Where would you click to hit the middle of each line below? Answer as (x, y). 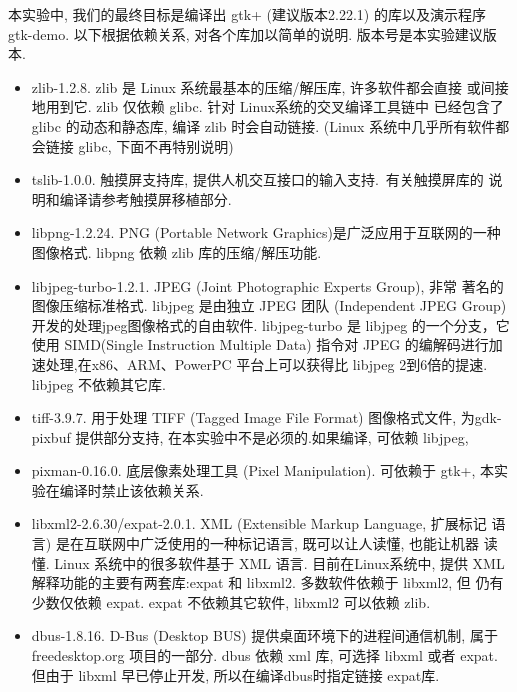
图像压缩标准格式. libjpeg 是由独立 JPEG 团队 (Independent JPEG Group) (269, 305)
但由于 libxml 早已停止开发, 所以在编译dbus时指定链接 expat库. (235, 674)
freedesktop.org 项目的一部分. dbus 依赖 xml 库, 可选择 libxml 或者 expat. (264, 655)
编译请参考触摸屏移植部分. (145, 198)
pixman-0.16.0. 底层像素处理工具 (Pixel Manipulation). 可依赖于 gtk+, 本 (263, 470)
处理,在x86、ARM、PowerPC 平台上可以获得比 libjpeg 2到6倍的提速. (266, 363)
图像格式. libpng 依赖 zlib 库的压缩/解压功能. (176, 251)
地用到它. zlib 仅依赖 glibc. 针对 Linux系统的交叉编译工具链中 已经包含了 (267, 106)
